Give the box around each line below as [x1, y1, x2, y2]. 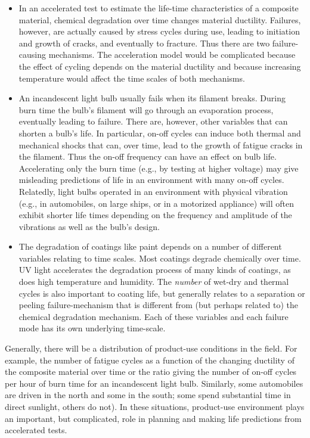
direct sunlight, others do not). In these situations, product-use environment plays [5, 400, 305, 412]
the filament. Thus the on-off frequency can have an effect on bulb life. [18, 150, 277, 163]
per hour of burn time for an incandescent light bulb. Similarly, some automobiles [5, 377, 303, 389]
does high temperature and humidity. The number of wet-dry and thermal [18, 275, 289, 288]
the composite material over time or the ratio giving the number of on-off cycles [5, 365, 297, 378]
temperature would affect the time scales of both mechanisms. [18, 72, 245, 84]
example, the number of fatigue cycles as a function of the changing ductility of [5, 353, 294, 366]
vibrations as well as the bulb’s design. [18, 220, 160, 232]
